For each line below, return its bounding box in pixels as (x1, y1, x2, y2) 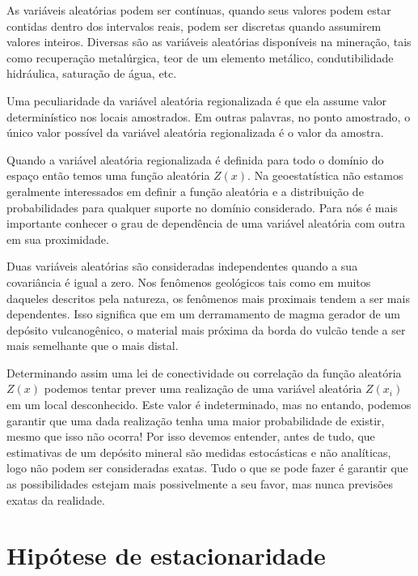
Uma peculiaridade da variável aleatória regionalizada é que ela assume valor (6, 92, 387, 109)
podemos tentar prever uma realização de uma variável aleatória (44, 380, 362, 397)
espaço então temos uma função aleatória (6, 167, 210, 184)
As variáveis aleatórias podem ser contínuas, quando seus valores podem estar (6, 2, 391, 18)
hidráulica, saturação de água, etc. (6, 65, 177, 82)
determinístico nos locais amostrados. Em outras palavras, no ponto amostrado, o (6, 108, 411, 125)
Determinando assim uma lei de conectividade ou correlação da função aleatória (6, 364, 402, 381)
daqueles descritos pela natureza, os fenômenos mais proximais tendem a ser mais (6, 289, 410, 306)
